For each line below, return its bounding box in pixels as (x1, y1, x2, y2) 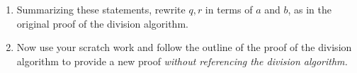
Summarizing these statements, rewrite (16, 2, 186, 16)
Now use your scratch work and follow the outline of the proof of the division (16, 40, 352, 55)
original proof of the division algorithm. (16, 16, 188, 30)
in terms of (205, 2, 253, 16)
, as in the (288, 2, 331, 16)
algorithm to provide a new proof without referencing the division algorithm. (16, 53, 348, 68)
